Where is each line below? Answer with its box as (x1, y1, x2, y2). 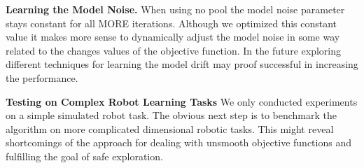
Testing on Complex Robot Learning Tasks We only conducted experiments (6, 94, 358, 108)
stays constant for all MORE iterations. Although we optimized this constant (6, 15, 337, 30)
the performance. (6, 70, 78, 85)
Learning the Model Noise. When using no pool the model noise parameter (6, 2, 345, 16)
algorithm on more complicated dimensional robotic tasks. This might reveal (6, 121, 334, 136)
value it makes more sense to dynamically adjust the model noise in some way (6, 29, 340, 44)
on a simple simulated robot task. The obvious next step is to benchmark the (6, 108, 337, 122)
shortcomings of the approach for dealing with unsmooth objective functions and (6, 135, 351, 150)
